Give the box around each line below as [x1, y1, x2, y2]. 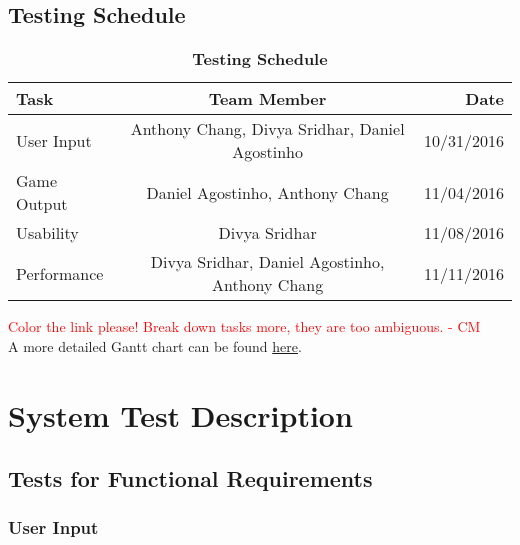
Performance [16, 261, 104, 285]
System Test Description [8, 394, 353, 435]
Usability [16, 221, 79, 245]
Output [16, 192, 68, 216]
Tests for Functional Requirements [8, 463, 373, 494]
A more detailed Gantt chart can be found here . [8, 335, 302, 356]
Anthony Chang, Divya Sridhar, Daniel [130, 117, 405, 141]
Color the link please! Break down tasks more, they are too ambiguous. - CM [8, 316, 481, 337]
